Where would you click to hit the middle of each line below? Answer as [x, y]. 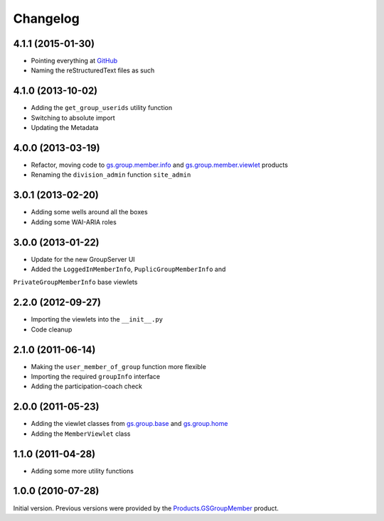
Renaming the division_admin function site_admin [111, 175]
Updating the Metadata [65, 128]
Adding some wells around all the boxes [90, 212]
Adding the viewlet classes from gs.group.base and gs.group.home [129, 424]
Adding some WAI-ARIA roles [74, 222]
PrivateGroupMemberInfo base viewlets [75, 282]
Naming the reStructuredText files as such [93, 70]
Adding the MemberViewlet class [81, 434]
